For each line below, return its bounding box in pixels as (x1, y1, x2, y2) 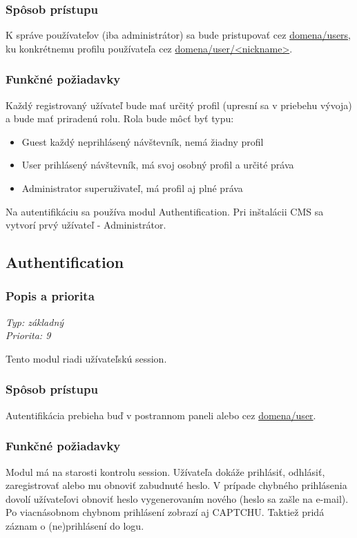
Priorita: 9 (6, 328, 51, 343)
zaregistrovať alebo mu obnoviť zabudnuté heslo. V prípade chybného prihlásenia (6, 478, 347, 492)
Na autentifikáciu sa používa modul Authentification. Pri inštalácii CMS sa (6, 204, 324, 218)
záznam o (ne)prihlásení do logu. (6, 518, 144, 532)
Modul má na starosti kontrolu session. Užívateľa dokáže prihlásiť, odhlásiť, (6, 464, 325, 479)
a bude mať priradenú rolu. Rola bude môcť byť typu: (6, 111, 234, 126)
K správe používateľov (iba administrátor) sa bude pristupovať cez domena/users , (6, 28, 351, 42)
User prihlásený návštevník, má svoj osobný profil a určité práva (21, 157, 294, 172)
